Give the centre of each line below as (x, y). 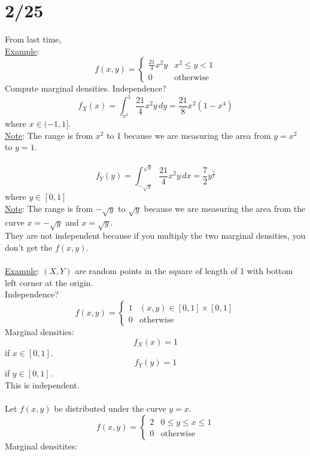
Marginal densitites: (41, 446)
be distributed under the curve (110, 408)
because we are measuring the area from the (225, 208)
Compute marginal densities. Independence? (86, 88)
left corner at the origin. (49, 282)
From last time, (33, 39)
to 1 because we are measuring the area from (189, 135)
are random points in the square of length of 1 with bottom (184, 271)
